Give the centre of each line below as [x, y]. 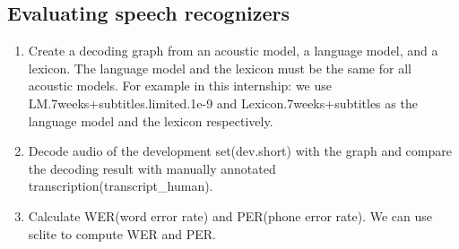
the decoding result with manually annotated [152, 168]
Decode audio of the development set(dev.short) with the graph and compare [240, 151]
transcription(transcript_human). [121, 186]
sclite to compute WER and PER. [122, 233]
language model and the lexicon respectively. [151, 120]
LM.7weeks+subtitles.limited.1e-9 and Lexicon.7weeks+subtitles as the [223, 103]
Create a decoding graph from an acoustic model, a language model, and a [233, 51]
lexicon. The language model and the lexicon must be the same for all [220, 68]
